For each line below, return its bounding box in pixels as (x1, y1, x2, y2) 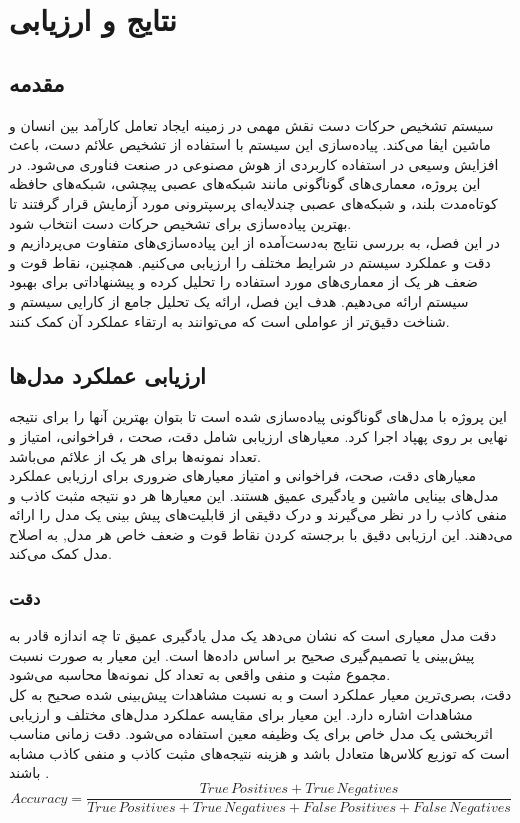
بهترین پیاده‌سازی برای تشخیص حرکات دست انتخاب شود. (9, 212, 352, 233)
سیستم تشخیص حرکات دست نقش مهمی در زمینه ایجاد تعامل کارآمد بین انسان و (9, 114, 494, 135)
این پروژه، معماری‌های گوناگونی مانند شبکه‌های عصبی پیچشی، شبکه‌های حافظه (9, 173, 481, 194)
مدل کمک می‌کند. (9, 543, 112, 564)
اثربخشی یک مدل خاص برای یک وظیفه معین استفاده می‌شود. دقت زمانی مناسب (9, 723, 493, 744)
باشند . (9, 762, 50, 783)
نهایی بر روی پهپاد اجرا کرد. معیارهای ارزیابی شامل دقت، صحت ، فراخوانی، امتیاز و (9, 425, 508, 446)
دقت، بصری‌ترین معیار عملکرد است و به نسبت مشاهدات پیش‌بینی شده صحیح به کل (9, 684, 512, 705)
